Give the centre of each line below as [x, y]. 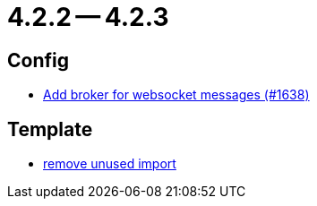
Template [50, 129]
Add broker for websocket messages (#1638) [176, 95]
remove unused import [110, 164]
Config [38, 60]
